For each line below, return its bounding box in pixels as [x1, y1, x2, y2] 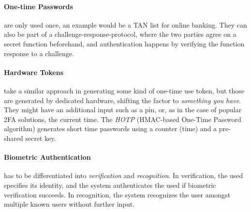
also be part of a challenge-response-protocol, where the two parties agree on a [4, 29, 236, 39]
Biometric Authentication [4, 152, 91, 162]
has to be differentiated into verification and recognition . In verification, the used [4, 170, 243, 181]
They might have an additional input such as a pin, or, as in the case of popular [4, 105, 242, 115]
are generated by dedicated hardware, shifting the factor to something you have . [4, 95, 241, 105]
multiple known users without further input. [4, 199, 135, 209]
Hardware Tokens [4, 67, 64, 77]
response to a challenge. [4, 48, 74, 58]
